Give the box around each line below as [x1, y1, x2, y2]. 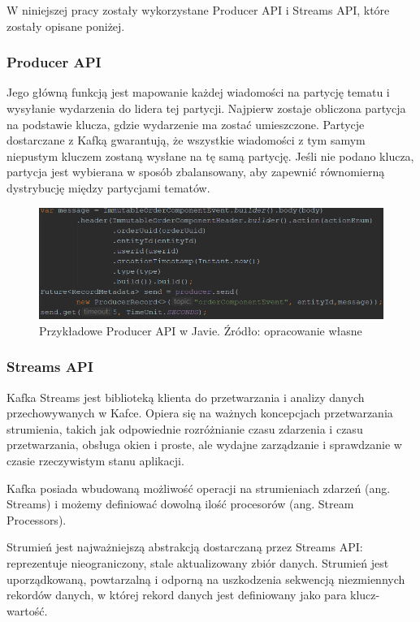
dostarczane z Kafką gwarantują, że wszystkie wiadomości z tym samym [6, 132, 366, 149]
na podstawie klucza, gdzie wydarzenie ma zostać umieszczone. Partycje [6, 115, 365, 132]
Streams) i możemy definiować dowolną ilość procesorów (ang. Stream [6, 495, 354, 512]
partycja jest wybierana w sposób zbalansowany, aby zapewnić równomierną [6, 163, 385, 180]
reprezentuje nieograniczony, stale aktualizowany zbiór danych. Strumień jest [6, 554, 389, 571]
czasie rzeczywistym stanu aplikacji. [6, 451, 184, 469]
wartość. [6, 602, 48, 619]
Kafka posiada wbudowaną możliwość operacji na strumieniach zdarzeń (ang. [6, 479, 391, 496]
